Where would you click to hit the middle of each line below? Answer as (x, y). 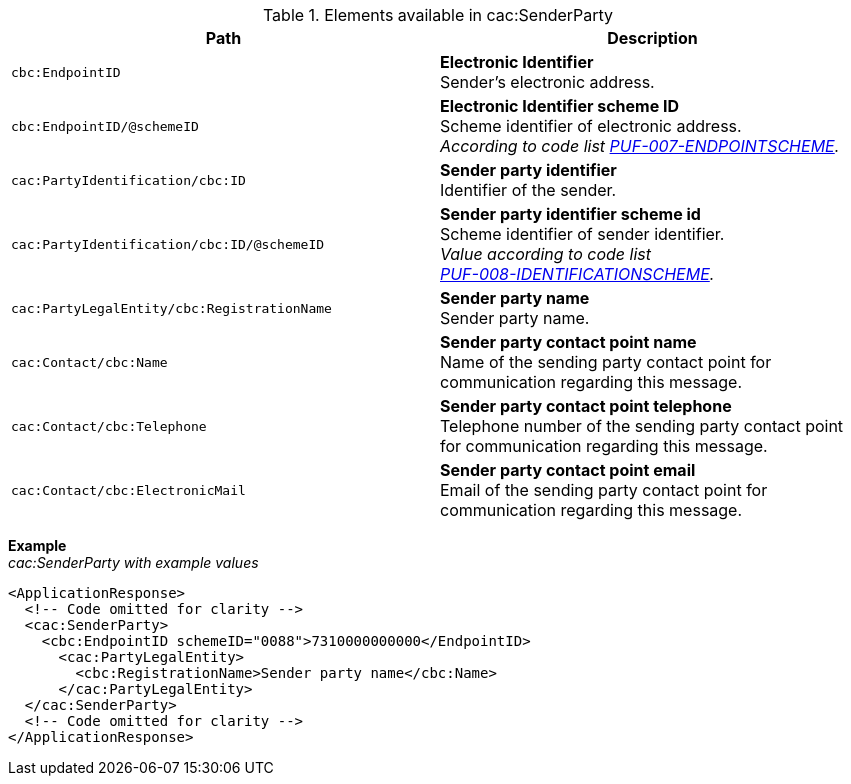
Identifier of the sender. (528, 190)
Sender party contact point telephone (586, 406)
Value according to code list (545, 254)
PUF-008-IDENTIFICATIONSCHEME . (577, 274)
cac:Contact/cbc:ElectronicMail (128, 490)
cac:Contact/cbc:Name (89, 362)
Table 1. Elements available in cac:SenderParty (438, 15)
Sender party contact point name (568, 342)
